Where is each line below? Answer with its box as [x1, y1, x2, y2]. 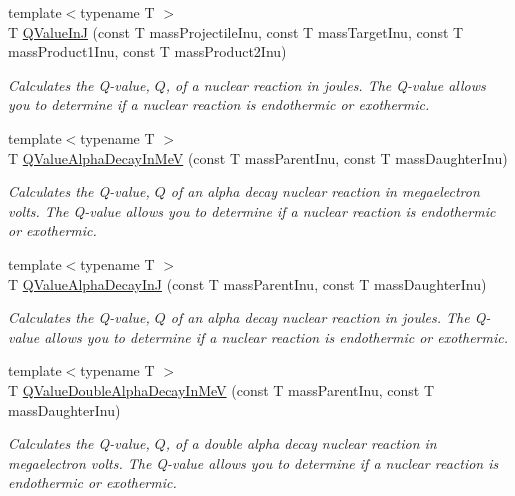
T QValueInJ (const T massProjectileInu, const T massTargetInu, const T [8, 21, 464, 42]
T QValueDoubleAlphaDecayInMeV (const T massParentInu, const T [8, 379, 434, 400]
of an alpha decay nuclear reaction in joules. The [170, 307, 470, 328]
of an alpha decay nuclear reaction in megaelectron [170, 181, 480, 202]
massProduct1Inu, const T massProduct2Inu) [8, 41, 287, 62]
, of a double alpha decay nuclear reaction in [165, 433, 437, 454]
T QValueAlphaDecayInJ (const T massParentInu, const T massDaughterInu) [8, 273, 487, 294]
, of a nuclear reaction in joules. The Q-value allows [165, 74, 486, 95]
